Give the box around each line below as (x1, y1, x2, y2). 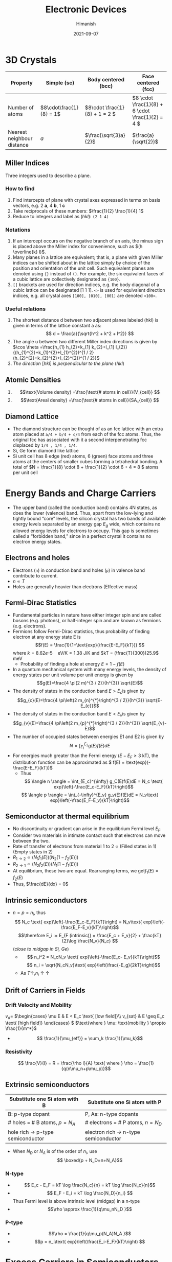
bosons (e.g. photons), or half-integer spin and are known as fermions (12, 618, 161, 624)
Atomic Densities (5, 375, 61, 384)
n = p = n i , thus (12, 909, 46, 917)
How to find (5, 185, 35, 192)
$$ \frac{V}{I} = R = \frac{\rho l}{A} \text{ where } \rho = (17, 1060, 137, 1066)
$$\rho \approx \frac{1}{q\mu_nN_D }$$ (48, 1206, 132, 1212)
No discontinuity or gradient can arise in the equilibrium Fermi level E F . (12, 826, 162, 833)
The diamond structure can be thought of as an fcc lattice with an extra (12, 426, 163, 432)
